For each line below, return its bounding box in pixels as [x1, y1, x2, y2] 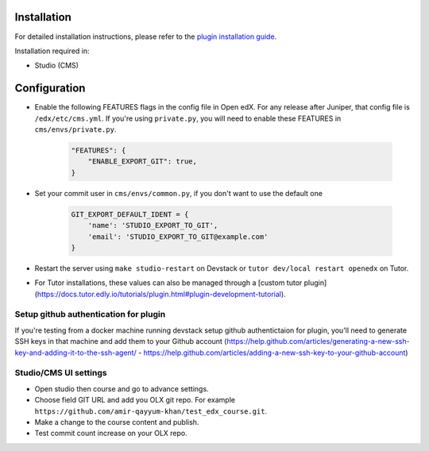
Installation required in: [14, 46, 90, 56]
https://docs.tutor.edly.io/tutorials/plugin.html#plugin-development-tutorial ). [37, 289, 286, 299]
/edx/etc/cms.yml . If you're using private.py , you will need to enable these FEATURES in [34, 114, 342, 123]
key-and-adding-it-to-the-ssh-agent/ [14, 348, 137, 357]
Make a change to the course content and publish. [34, 417, 199, 426]
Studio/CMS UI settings [14, 368, 107, 379]
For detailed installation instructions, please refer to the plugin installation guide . [14, 32, 277, 41]
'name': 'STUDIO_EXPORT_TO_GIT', [87, 221, 218, 230]
